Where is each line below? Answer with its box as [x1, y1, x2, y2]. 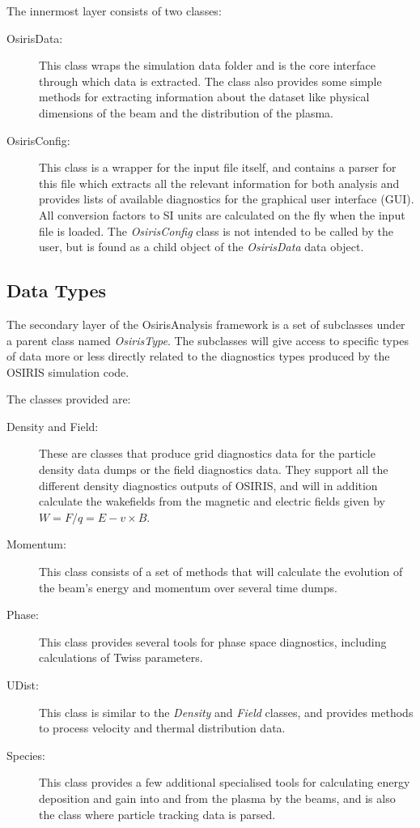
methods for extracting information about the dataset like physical [39, 88, 370, 105]
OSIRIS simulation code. [6, 363, 129, 380]
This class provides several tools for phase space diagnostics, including [39, 633, 387, 650]
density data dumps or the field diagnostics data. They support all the [39, 461, 388, 478]
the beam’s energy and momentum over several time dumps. [39, 578, 337, 595]
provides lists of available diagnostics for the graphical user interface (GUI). [39, 190, 414, 207]
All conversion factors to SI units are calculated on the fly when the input [39, 206, 405, 223]
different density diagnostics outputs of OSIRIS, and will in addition [39, 476, 378, 493]
